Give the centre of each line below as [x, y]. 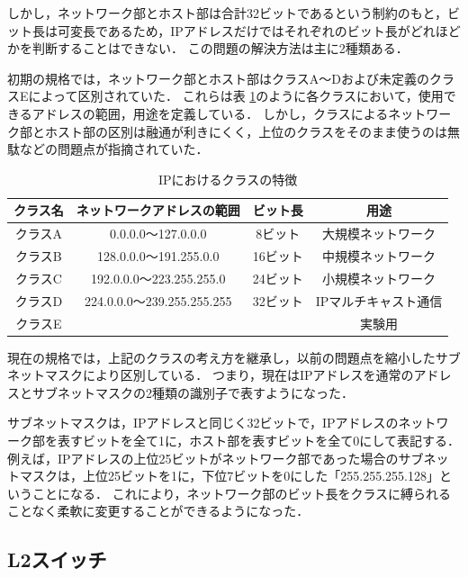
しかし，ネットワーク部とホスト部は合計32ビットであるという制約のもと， [228, 13]
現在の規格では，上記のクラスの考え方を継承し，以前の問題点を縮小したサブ [234, 357]
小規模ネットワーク [379, 278]
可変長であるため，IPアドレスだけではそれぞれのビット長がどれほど [259, 30]
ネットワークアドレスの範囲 [158, 210]
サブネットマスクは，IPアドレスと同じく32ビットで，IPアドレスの [203, 423]
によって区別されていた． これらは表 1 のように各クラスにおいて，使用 [236, 96]
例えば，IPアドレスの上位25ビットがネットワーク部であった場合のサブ [216, 458]
